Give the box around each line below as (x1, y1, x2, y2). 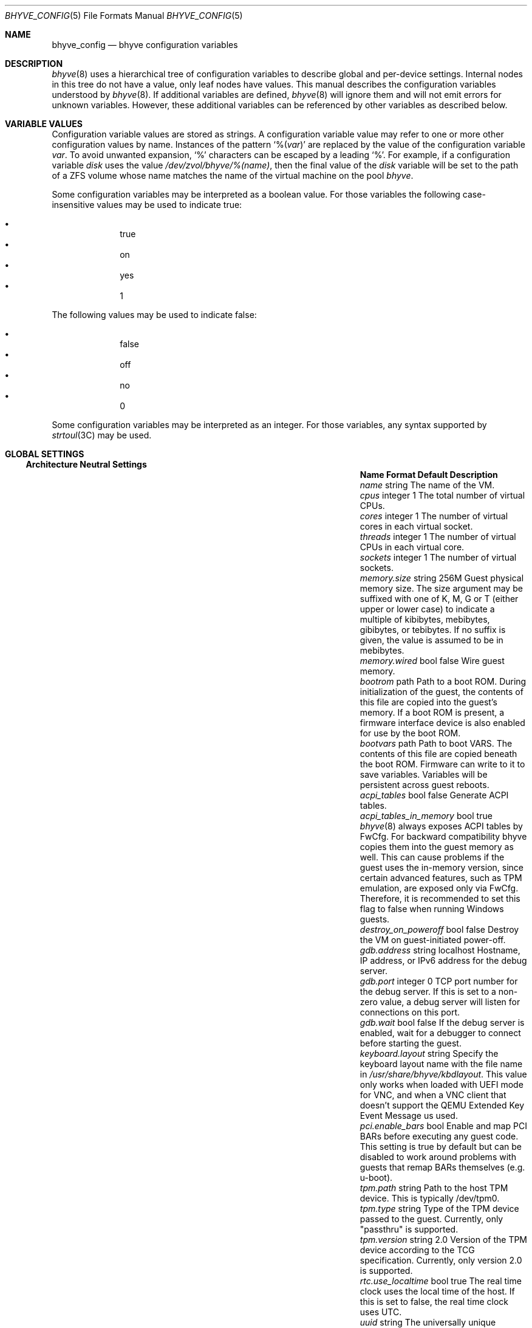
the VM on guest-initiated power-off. (360, 935, 506, 945)
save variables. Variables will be (360, 769, 488, 780)
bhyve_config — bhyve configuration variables (52, 40, 238, 50)
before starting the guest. (360, 1038, 462, 1048)
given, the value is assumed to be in (360, 635, 503, 645)
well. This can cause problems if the (360, 852, 505, 862)
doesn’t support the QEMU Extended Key (360, 1100, 525, 1110)
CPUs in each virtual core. (360, 542, 465, 552)
